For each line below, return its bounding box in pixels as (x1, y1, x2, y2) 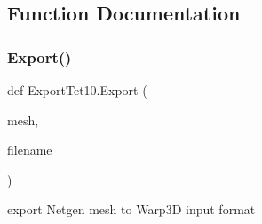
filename (7, 140, 52, 159)
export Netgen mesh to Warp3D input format (7, 200, 256, 219)
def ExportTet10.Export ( (7, 81, 147, 99)
